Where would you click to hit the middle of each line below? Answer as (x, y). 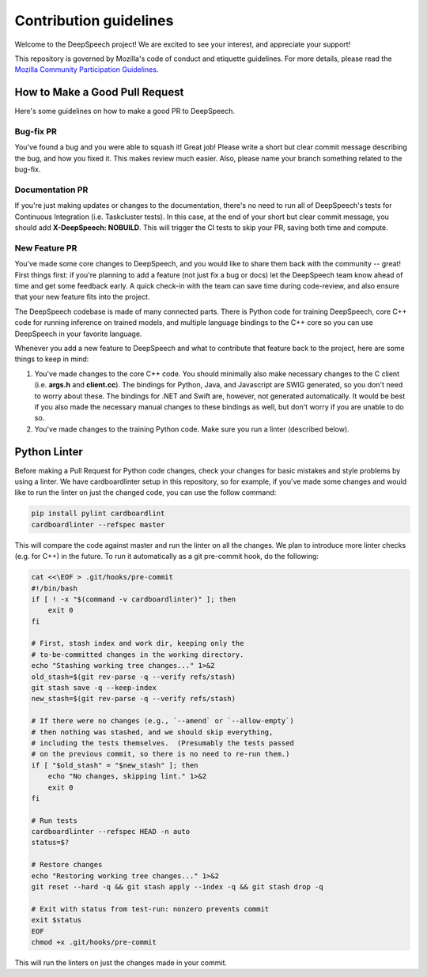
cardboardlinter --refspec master (98, 524)
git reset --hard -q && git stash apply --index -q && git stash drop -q (177, 887)
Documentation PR (51, 190)
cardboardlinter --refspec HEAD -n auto (110, 832)
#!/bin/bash (55, 588)
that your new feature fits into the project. (82, 297)
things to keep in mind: (52, 359)
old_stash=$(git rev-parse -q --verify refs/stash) (134, 677)
